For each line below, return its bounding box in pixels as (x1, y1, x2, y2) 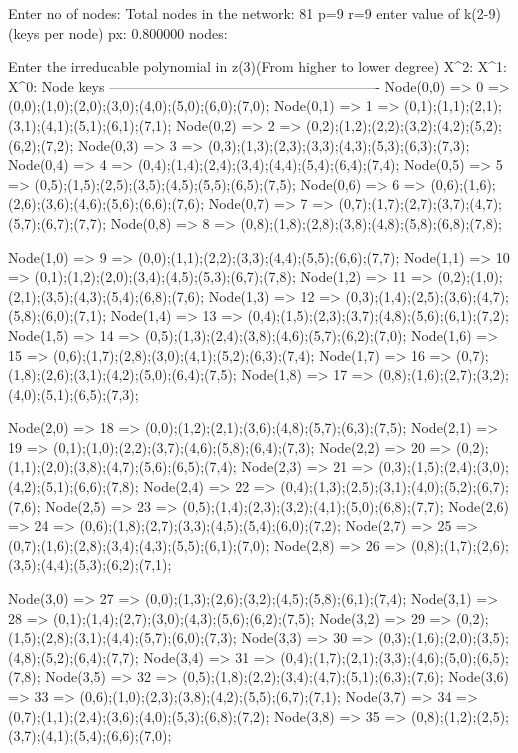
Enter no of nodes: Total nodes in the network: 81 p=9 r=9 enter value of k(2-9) (8, 3, 501, 23)
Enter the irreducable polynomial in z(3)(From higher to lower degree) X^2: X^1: (8, 56, 507, 77)
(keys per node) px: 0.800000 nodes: (8, 22, 228, 43)
